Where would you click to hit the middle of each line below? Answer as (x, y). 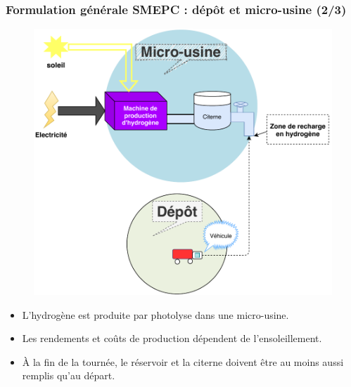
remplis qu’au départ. (69, 375)
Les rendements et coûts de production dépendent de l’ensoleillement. (172, 338)
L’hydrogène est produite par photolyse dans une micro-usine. (155, 314)
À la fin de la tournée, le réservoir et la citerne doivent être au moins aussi (183, 361)
